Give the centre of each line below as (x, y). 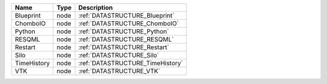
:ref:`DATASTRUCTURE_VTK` (119, 71)
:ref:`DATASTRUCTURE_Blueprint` (127, 15)
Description (96, 8)
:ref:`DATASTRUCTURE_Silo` (119, 55)
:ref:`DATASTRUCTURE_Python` (124, 31)
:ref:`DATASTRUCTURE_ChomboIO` (129, 23)
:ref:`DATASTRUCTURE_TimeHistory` (131, 63)
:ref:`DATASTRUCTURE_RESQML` (126, 39)
